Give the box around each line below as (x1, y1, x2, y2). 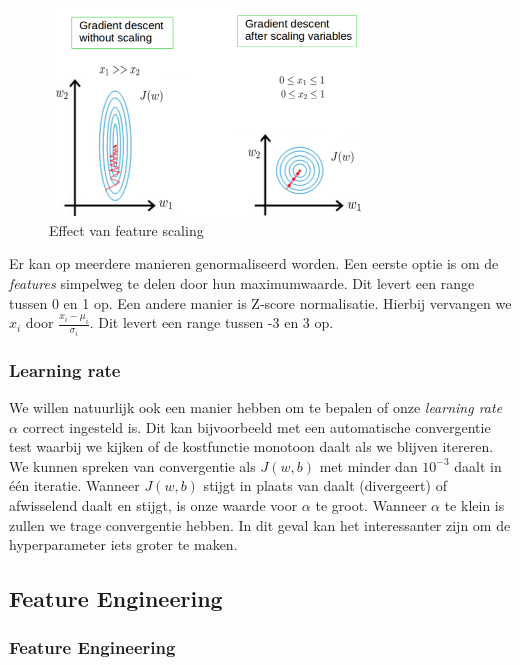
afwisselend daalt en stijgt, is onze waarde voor (9, 494, 298, 515)
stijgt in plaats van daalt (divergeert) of (203, 475, 447, 496)
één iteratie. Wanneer (9, 475, 140, 496)
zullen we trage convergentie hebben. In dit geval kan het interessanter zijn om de (9, 514, 511, 535)
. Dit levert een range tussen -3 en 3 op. (89, 312, 334, 333)
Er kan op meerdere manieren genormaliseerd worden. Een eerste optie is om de (9, 253, 499, 274)
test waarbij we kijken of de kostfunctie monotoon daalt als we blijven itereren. (9, 436, 494, 457)
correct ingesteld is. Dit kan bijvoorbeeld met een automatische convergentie (22, 416, 491, 437)
